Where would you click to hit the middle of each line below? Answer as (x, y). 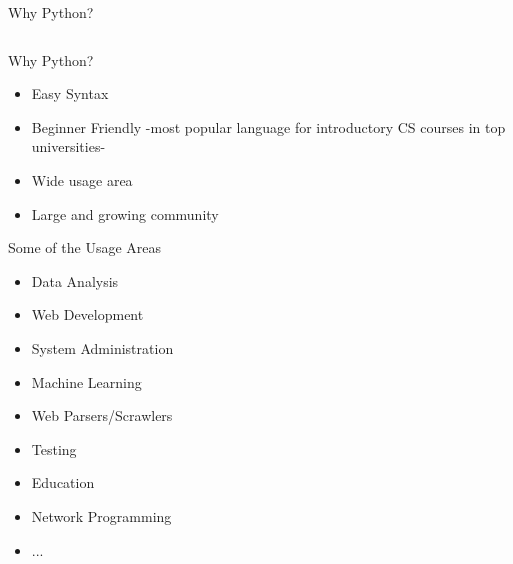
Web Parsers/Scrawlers (102, 415)
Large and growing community (125, 213)
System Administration (102, 347)
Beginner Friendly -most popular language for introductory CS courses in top (268, 126)
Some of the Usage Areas (84, 247)
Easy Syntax (70, 93)
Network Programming (101, 515)
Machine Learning (86, 381)
